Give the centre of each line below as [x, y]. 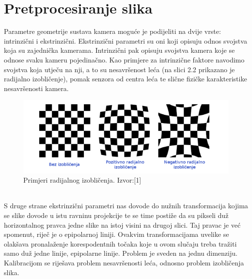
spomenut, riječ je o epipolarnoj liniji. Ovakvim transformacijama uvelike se [117, 234]
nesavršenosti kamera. [36, 88]
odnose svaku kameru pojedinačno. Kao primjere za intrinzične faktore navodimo [124, 59]
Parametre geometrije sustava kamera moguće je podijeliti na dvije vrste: [112, 31]
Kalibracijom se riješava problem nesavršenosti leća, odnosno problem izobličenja [124, 262]
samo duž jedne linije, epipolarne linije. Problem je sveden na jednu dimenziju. [121, 253]
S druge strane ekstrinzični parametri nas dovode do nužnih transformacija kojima [126, 206]
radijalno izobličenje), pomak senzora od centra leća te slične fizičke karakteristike [126, 79]
